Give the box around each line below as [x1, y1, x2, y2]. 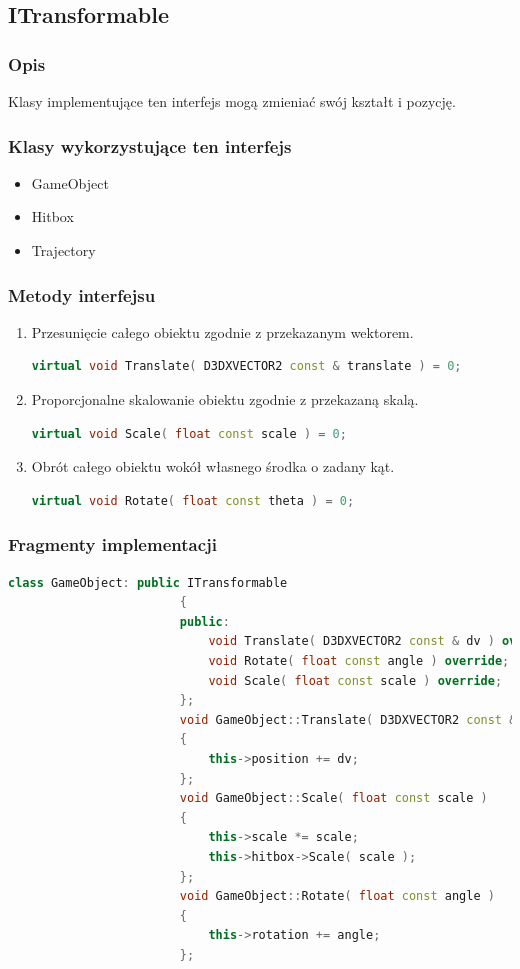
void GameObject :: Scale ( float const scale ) [179, 791, 488, 806]
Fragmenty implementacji [8, 532, 217, 557]
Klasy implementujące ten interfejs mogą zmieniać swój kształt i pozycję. [8, 91, 456, 111]
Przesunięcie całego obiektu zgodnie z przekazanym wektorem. [31, 321, 414, 342]
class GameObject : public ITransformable [8, 575, 288, 590]
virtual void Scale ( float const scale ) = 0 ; [31, 426, 347, 441]
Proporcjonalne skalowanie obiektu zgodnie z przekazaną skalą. [31, 389, 419, 409]
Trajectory [31, 240, 96, 260]
